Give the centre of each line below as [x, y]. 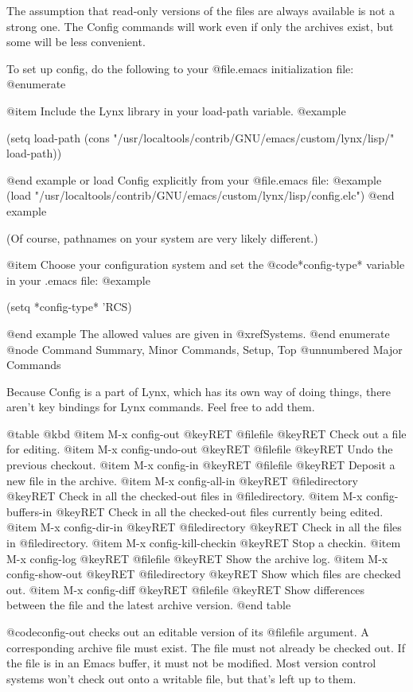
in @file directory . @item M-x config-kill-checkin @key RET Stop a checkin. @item [204, 543]
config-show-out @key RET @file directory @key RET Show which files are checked [204, 574]
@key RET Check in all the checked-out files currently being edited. [219, 511]
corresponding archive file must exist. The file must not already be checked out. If [206, 647]
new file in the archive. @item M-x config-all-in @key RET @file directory [182, 480]
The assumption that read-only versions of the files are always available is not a [201, 10]
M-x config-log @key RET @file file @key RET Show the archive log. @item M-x [197, 558]
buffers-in [29, 511]
